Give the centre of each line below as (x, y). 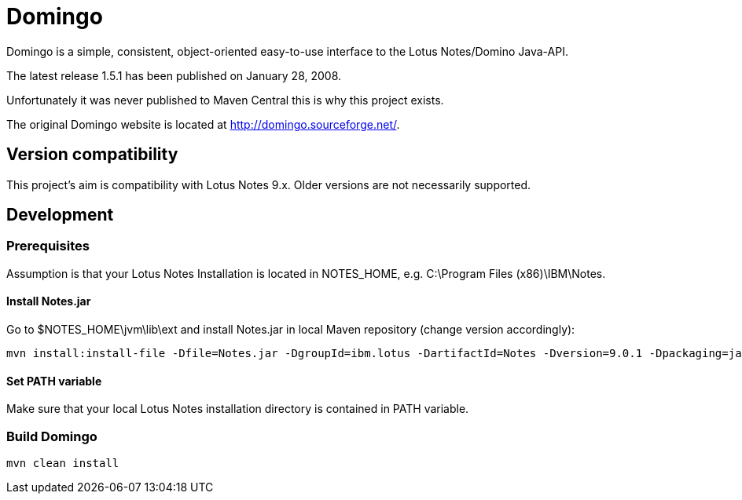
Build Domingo (52, 436)
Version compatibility (92, 155)
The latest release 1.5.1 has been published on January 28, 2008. (174, 75)
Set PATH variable (54, 381)
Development (60, 215)
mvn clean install (63, 463)
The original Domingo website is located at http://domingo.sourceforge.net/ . (203, 124)
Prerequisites (48, 246)
